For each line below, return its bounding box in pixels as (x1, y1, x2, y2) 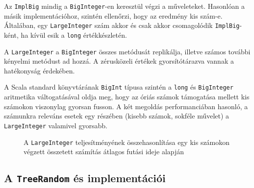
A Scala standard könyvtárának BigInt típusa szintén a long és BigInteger (4, 82, 233, 92)
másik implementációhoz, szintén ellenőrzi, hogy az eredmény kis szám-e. (4, 10, 223, 21)
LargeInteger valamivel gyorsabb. (4, 120, 107, 130)
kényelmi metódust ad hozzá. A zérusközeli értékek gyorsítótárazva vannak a (4, 56, 234, 66)
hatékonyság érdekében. (4, 65, 75, 75)
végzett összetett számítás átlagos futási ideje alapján (24, 146, 184, 157)
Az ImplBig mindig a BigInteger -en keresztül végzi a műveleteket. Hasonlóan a (4, 1, 245, 11)
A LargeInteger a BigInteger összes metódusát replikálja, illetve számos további (4, 46, 251, 56)
